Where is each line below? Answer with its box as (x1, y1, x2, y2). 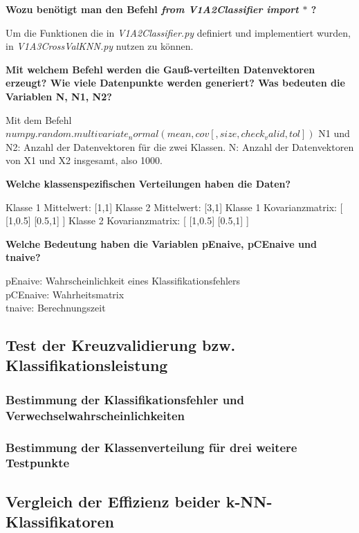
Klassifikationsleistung (6, 354, 168, 376)
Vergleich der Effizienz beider (6, 490, 221, 512)
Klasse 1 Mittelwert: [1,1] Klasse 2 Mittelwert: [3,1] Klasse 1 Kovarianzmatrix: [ (6, 199, 343, 214)
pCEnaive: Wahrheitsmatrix (6, 287, 125, 301)
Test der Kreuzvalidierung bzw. (6, 334, 236, 356)
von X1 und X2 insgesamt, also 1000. (6, 153, 163, 168)
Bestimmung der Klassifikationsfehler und (6, 390, 245, 408)
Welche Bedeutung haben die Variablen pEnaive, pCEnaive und (6, 236, 317, 251)
